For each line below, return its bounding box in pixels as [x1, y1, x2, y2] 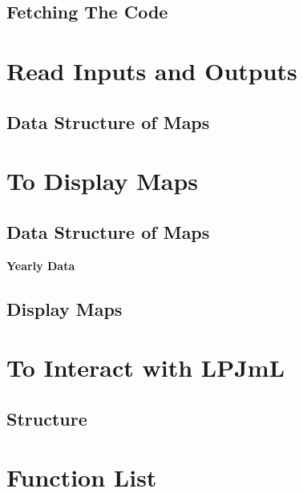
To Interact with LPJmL [6, 351, 285, 384]
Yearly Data [6, 257, 75, 273]
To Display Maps [6, 164, 199, 197]
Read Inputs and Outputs [6, 54, 297, 87]
